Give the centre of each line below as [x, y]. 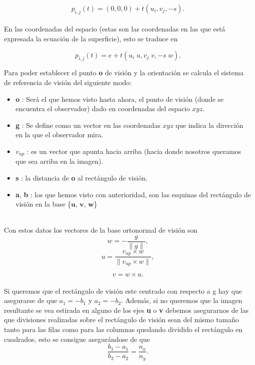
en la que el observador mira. [59, 135]
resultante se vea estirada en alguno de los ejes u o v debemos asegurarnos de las [126, 310]
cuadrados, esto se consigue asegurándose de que [77, 339]
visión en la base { [43, 204]
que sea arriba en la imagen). [59, 161]
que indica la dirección [209, 125]
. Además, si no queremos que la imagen [182, 300]
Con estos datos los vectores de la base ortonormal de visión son [101, 230]
